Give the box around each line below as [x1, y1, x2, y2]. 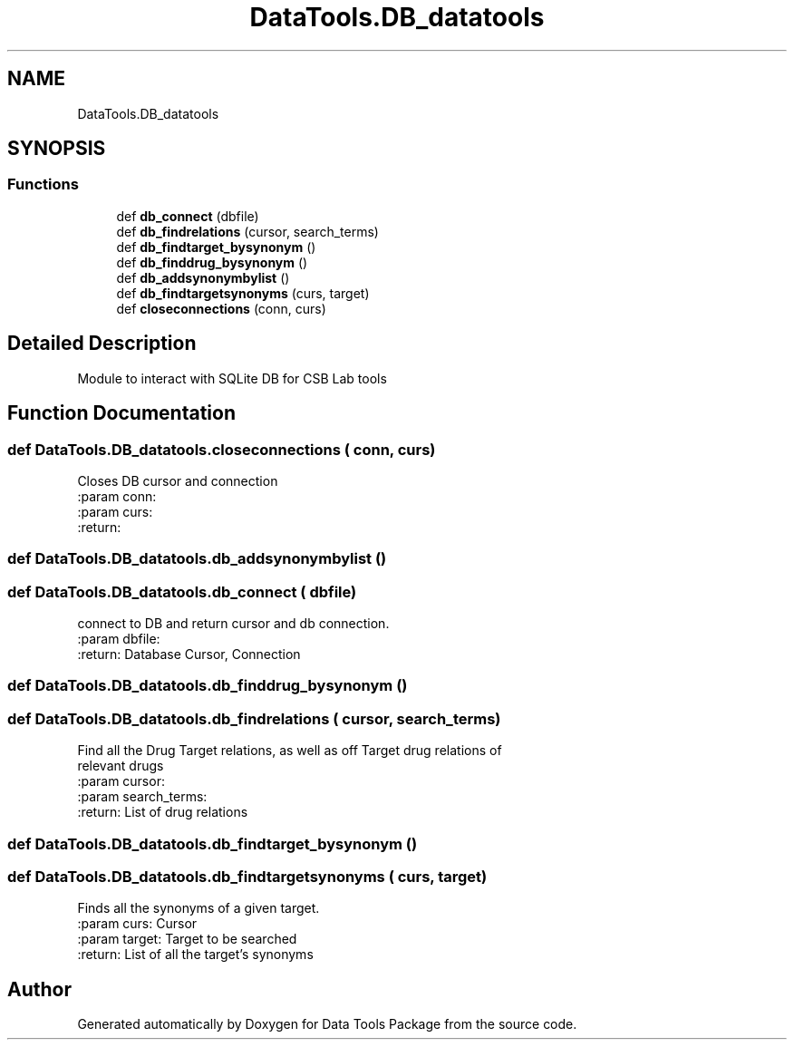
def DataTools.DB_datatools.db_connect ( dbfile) [7, 582, 357, 601]
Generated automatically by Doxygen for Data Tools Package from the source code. [77, 1016, 577, 1032]
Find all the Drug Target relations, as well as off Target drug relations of [77, 742, 502, 759]
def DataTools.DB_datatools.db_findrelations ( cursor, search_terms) [7, 709, 501, 728]
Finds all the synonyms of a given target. [77, 900, 320, 916]
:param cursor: [77, 773, 165, 790]
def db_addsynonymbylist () [116, 269, 290, 286]
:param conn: [77, 488, 157, 504]
